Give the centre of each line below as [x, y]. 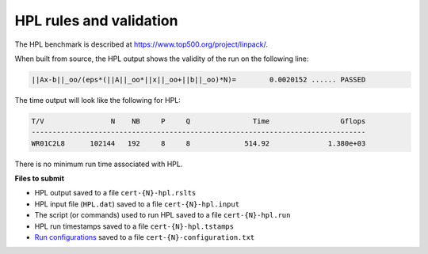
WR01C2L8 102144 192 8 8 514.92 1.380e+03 [199, 143]
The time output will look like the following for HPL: [98, 100]
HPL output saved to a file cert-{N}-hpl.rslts [115, 193]
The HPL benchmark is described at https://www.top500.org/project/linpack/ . [141, 44]
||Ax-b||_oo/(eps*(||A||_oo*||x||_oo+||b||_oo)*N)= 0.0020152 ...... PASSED [199, 80]
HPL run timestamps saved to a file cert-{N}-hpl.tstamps [134, 226]
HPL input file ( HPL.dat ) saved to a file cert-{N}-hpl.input [137, 204]
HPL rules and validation [96, 21]
